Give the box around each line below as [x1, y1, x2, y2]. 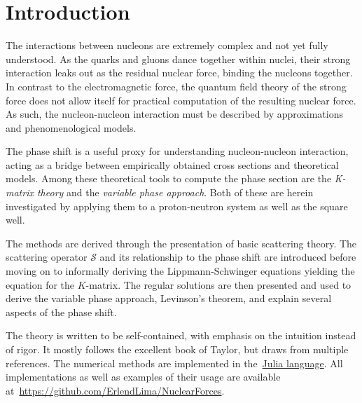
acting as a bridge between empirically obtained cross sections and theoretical [6, 157, 339, 172]
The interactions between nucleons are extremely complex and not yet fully [6, 38, 328, 53]
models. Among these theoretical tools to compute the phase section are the [6, 171, 332, 186]
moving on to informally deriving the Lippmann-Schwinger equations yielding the [6, 264, 355, 278]
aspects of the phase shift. [6, 304, 117, 319]
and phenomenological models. [6, 120, 137, 135]
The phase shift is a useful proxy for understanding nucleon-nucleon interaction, [6, 144, 349, 158]
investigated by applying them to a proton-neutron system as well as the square [6, 198, 348, 213]
